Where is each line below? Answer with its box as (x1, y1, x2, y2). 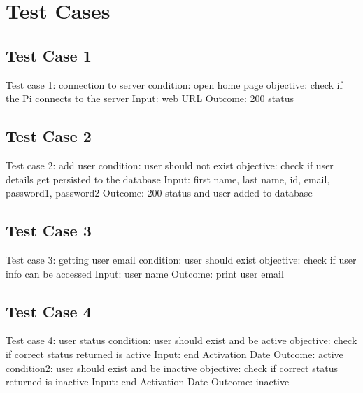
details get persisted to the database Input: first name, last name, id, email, (6, 171, 330, 186)
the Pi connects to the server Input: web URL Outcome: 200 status (6, 91, 294, 106)
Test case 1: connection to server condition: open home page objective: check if (6, 77, 343, 92)
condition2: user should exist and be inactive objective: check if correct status (6, 360, 338, 375)
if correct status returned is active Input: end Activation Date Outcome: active (6, 346, 343, 361)
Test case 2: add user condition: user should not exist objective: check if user (6, 157, 334, 172)
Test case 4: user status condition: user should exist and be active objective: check (6, 333, 357, 348)
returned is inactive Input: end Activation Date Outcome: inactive (6, 374, 290, 389)
